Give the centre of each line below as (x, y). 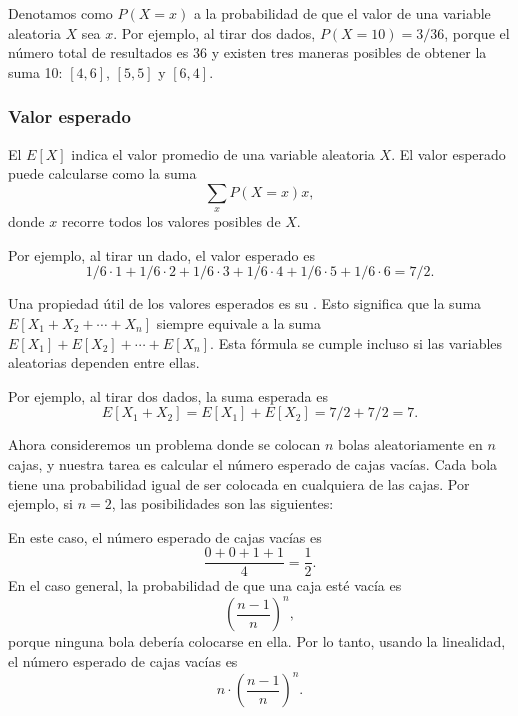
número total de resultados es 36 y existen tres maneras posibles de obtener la (247, 52)
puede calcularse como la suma (102, 173)
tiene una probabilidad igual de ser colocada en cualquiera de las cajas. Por (239, 483)
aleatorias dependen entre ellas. (104, 362)
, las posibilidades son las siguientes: (222, 503)
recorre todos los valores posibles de (171, 221)
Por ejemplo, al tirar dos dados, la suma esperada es (168, 395)
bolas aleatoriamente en (410, 444)
